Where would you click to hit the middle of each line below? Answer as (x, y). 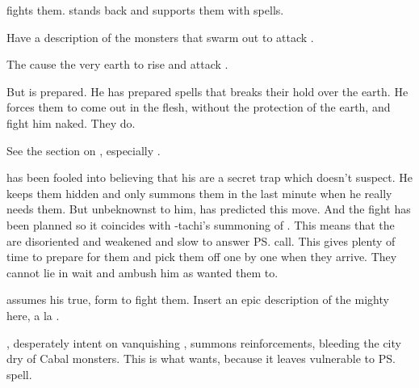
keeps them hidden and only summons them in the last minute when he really (199, 193)
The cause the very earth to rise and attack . (117, 64)
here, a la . (33, 315)
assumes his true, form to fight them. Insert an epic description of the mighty (198, 299)
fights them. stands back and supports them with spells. (145, 10)
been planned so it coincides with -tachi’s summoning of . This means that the (201, 224)
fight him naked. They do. (71, 122)
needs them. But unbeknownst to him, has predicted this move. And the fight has (209, 209)
